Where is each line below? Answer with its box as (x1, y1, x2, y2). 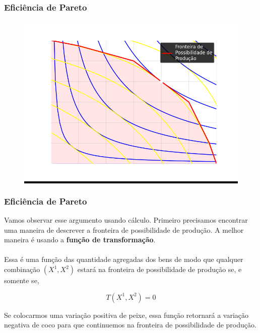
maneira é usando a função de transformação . (4, 234, 156, 245)
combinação (4, 264, 40, 274)
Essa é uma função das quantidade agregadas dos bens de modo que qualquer (4, 254, 243, 264)
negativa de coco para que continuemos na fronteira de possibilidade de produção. (4, 319, 256, 330)
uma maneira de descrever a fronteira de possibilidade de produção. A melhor (4, 224, 244, 235)
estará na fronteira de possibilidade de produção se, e (77, 264, 242, 274)
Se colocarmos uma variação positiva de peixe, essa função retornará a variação (4, 309, 249, 320)
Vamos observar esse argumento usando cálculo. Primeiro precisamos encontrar (4, 215, 248, 225)
